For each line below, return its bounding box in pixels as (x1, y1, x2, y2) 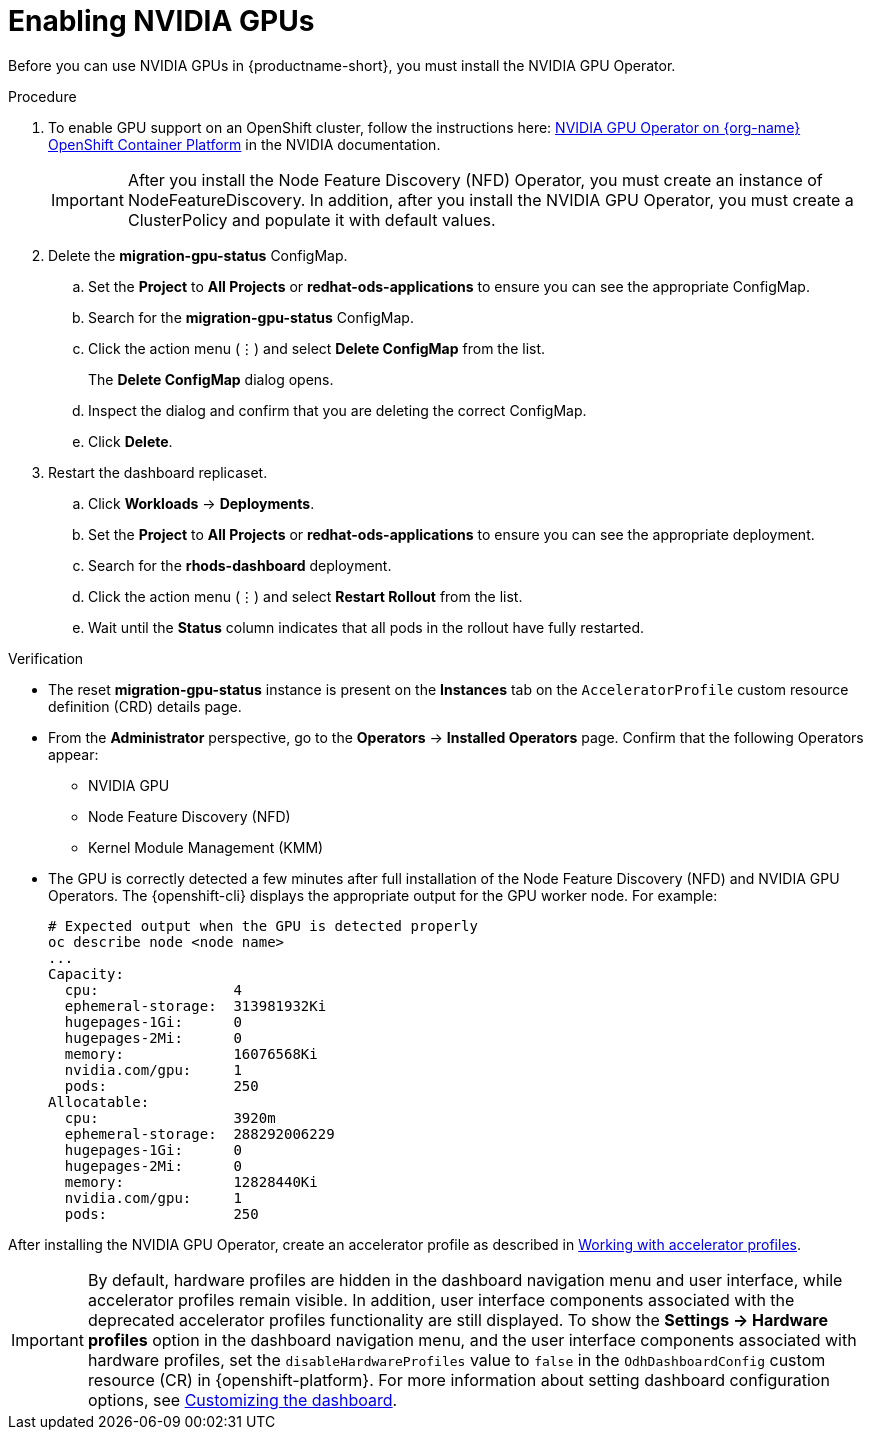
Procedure (8, 87, 77, 105)
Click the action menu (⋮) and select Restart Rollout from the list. (88, 587, 523, 605)
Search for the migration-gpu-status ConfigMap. (88, 308, 414, 326)
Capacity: (48, 965, 124, 982)
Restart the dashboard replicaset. (48, 463, 268, 481)
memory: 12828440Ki (64, 1173, 318, 1190)
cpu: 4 (64, 981, 242, 998)
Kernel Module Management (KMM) (88, 838, 324, 856)
